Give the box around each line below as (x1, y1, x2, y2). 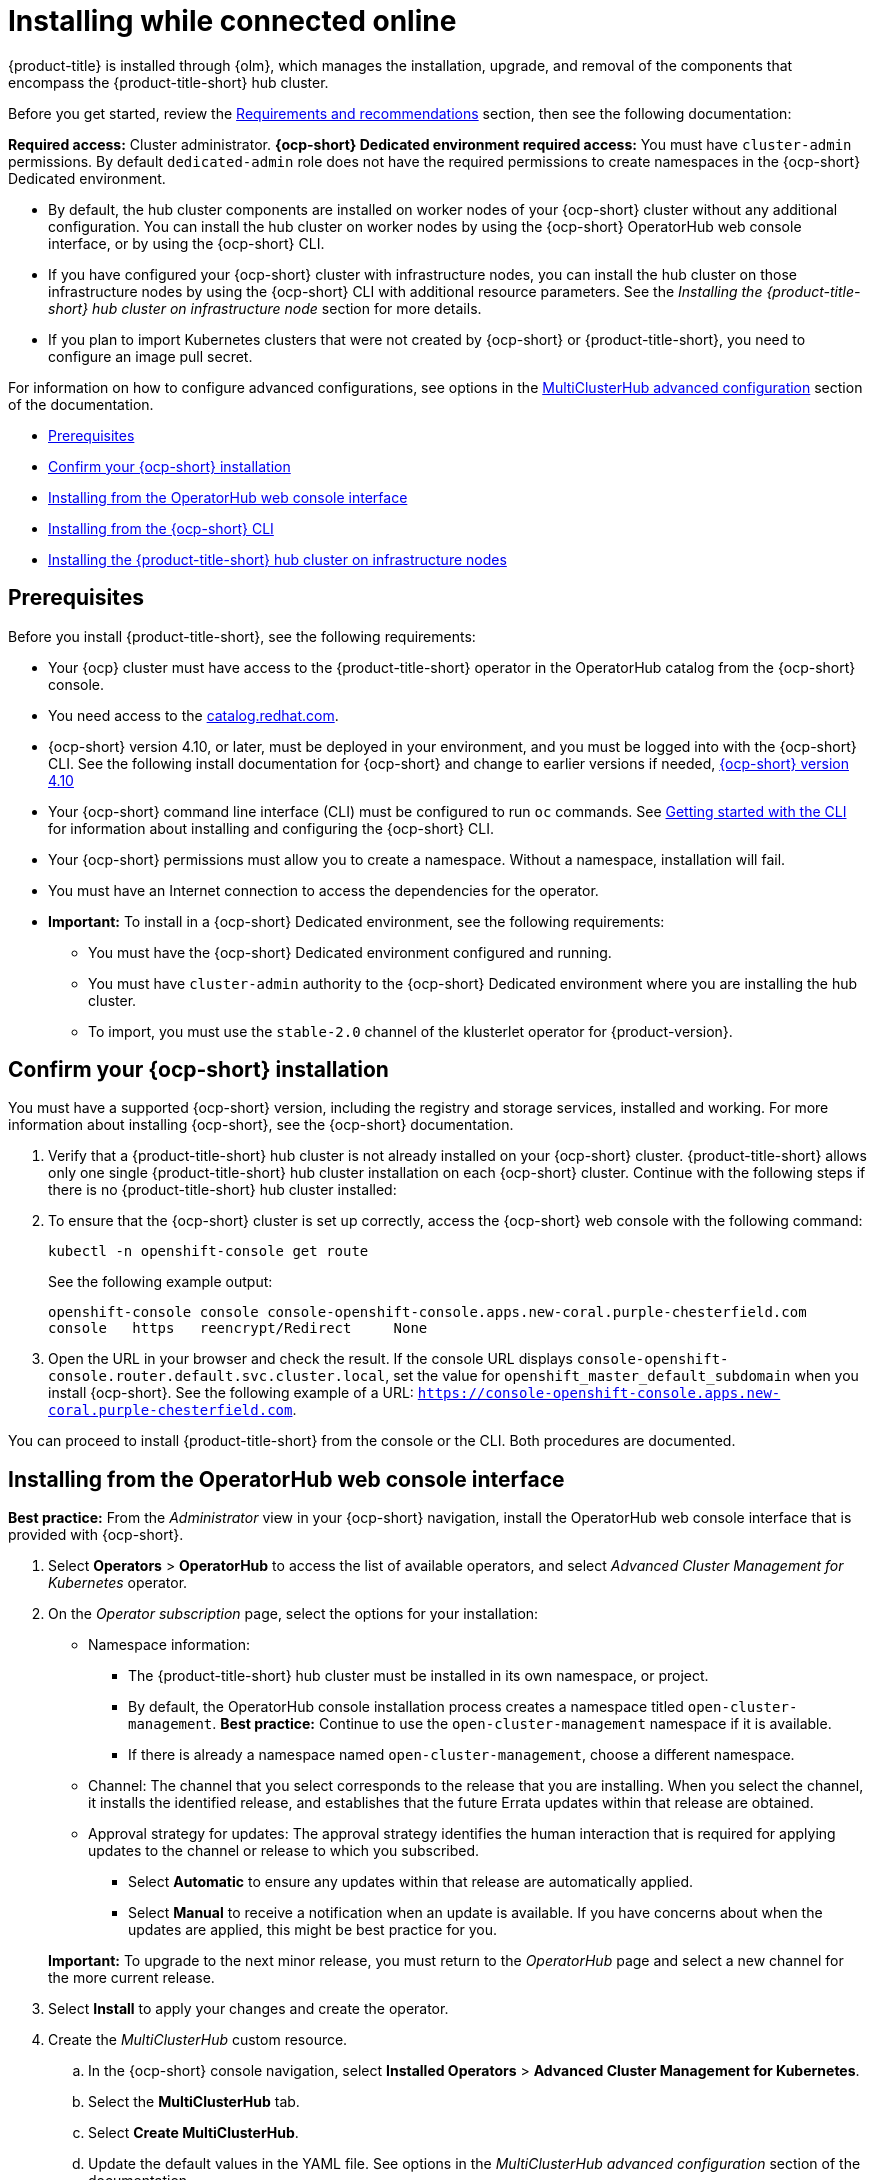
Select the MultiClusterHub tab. (88, 2093, 300, 2111)
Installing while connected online (8, 4, 457, 38)
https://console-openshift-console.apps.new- (417, 1385, 781, 1402)
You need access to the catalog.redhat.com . (48, 706, 339, 724)
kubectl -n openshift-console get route (48, 1243, 369, 1260)
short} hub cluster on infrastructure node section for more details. (48, 299, 482, 317)
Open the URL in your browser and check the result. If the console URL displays (48, 1350, 573, 1368)
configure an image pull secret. (48, 347, 253, 365)
